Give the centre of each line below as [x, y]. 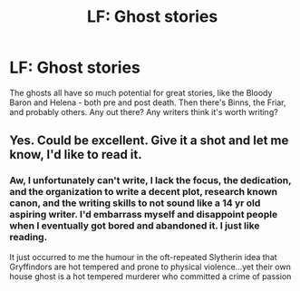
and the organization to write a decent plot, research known [144, 192]
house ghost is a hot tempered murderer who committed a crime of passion [150, 276]
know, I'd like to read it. [76, 155]
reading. [29, 238]
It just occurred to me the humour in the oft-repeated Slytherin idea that [144, 257]
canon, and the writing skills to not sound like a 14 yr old [135, 203]
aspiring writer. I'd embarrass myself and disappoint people [144, 215]
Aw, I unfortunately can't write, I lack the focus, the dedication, [150, 180]
